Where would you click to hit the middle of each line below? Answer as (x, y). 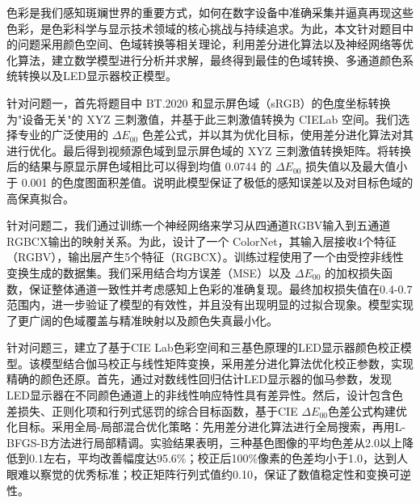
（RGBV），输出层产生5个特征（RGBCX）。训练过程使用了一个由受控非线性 (205, 257)
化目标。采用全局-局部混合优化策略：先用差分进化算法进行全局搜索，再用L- (206, 427)
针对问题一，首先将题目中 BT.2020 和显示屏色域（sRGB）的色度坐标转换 (199, 102)
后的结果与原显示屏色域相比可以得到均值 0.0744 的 (139, 166)
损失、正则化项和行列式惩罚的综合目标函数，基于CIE (157, 410)
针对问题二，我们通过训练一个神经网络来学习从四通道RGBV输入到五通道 (199, 225)
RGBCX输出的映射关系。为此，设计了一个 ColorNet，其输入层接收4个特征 (202, 241)
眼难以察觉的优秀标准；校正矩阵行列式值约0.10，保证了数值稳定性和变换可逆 (209, 474)
